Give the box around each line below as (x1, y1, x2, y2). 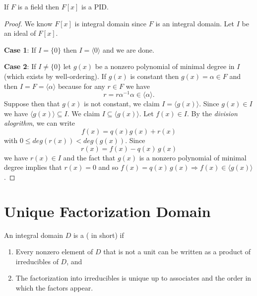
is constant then (130, 71, 179, 81)
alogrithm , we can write (4, 118, 75, 128)
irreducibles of (15, 256, 59, 266)
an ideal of (4, 28, 36, 38)
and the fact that (63, 152, 116, 162)
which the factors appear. (15, 282, 93, 293)
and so (98, 162, 119, 172)
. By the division (187, 108, 238, 118)
